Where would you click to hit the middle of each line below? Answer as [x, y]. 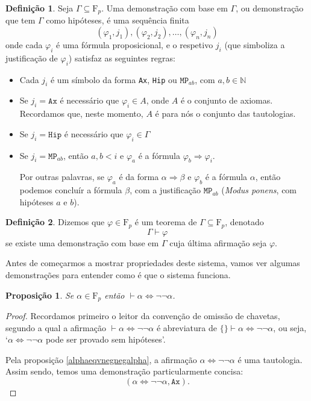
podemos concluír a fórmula [71, 190]
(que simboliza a [255, 45]
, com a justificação [165, 190]
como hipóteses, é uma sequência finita [118, 20]
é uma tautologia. [270, 359]
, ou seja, [290, 327]
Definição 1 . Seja [39, 8]
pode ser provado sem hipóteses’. [105, 339]
